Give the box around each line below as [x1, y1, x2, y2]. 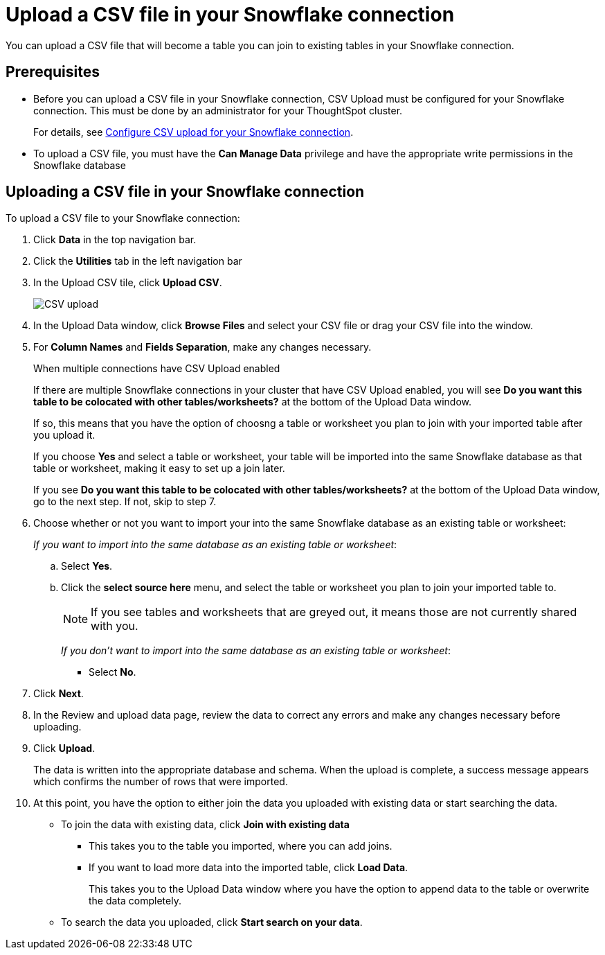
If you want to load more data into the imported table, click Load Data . [89, 861, 408, 874]
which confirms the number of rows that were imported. [33, 776, 288, 788]
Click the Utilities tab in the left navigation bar [33, 255, 242, 268]
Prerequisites [6, 63, 100, 81]
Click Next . [33, 687, 84, 700]
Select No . [89, 666, 136, 678]
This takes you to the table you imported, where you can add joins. [89, 840, 392, 852]
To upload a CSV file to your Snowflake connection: [6, 212, 240, 225]
